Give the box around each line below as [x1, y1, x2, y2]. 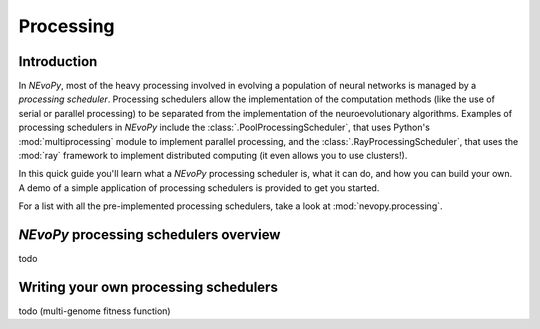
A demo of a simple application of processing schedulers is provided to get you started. [18, 181, 380, 194]
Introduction [18, 53, 98, 70]
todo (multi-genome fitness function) [18, 305, 171, 317]
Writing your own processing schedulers [18, 278, 279, 295]
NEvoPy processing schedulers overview [18, 226, 281, 243]
